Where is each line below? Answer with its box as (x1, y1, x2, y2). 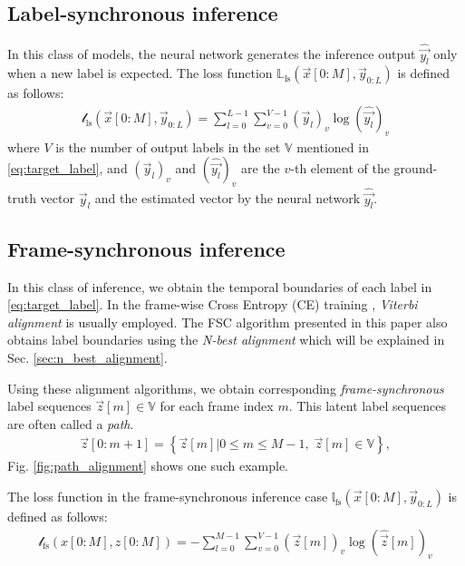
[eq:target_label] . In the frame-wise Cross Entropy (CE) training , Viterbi (7, 295, 418, 314)
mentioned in (296, 137, 369, 156)
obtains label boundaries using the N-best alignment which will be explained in (7, 330, 445, 349)
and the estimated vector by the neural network (94, 189, 361, 208)
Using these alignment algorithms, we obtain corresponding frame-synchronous (7, 378, 444, 397)
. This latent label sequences (288, 396, 446, 415)
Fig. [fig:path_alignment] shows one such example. (7, 456, 289, 475)
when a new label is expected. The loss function (7, 63, 273, 83)
